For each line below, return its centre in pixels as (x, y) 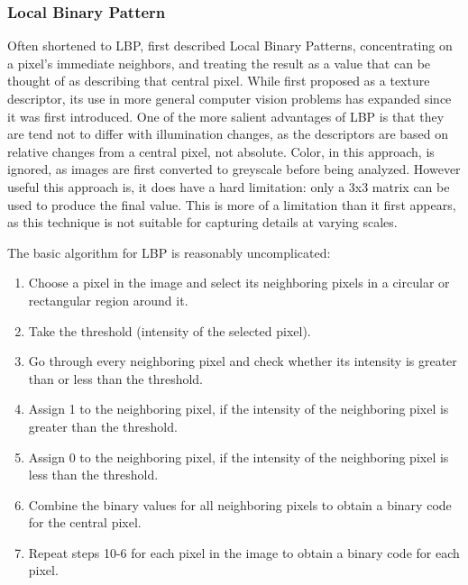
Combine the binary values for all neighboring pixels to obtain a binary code (240, 504)
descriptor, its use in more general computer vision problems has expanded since (229, 98)
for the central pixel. (85, 522)
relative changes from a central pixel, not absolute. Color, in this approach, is (221, 151)
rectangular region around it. (108, 300)
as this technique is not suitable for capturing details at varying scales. (202, 222)
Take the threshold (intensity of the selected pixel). (170, 330)
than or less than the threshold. (116, 378)
